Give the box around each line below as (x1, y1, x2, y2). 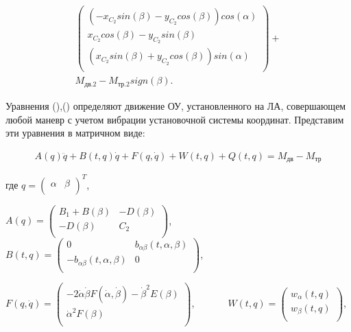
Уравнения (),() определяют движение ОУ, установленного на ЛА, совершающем (5, 98, 346, 112)
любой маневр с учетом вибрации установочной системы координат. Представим (5, 112, 344, 126)
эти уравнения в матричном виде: (5, 126, 145, 140)
